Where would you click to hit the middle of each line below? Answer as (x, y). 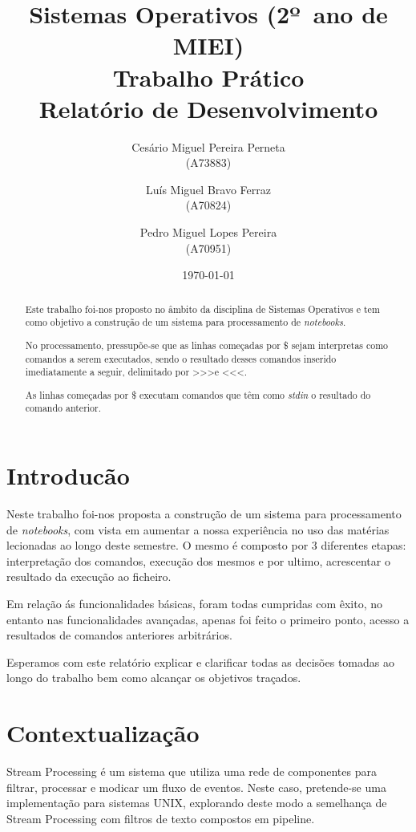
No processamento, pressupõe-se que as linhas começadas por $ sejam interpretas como (207, 345)
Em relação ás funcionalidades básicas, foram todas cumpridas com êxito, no (194, 603)
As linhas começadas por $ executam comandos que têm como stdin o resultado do (198, 394)
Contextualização (103, 733)
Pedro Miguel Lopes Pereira (208, 232)
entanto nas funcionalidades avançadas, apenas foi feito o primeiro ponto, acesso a (208, 619)
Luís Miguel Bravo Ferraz (208, 189)
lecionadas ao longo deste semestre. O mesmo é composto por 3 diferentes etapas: (206, 545)
